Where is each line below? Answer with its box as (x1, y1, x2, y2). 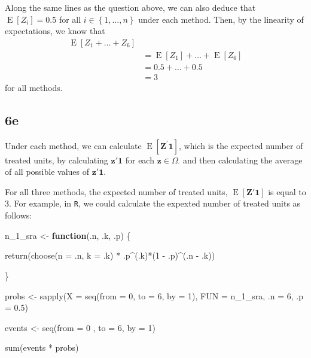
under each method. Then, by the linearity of (138, 13, 304, 25)
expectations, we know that (5, 25, 105, 37)
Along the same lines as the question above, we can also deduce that (5, 1, 256, 13)
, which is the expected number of (179, 139, 303, 151)
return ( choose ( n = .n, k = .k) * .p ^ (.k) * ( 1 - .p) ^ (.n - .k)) (5, 249, 215, 262)
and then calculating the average (182, 153, 303, 166)
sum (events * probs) (5, 341, 79, 354)
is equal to (268, 185, 306, 198)
